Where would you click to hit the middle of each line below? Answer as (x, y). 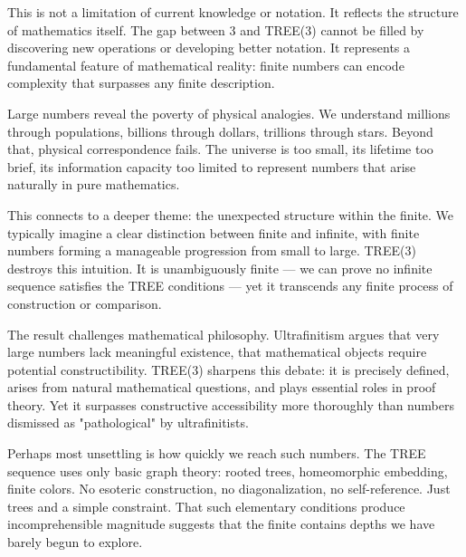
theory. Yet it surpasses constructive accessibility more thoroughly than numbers (231, 404)
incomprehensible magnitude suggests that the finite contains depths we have (221, 524)
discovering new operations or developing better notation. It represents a (209, 48)
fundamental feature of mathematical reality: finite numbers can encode (206, 65)
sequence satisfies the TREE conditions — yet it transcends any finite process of (230, 286)
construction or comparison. (85, 303)
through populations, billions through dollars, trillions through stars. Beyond (220, 131)
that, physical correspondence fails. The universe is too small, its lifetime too (220, 149)
